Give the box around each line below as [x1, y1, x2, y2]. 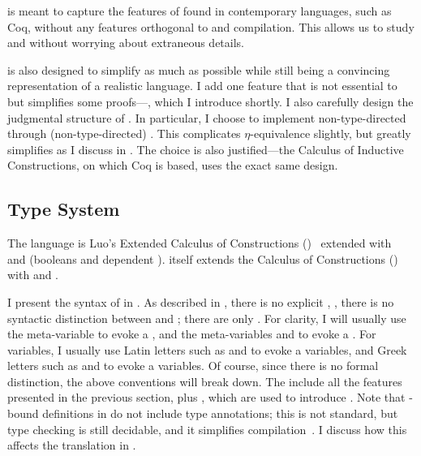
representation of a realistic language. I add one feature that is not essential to [7, 77, 397, 94]
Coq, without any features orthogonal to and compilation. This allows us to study [7, 18, 415, 35]
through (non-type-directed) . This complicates [7, 125, 241, 142]
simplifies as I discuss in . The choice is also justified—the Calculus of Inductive [7, 140, 404, 157]
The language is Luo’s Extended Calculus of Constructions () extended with [7, 234, 392, 252]
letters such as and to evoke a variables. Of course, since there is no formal [7, 357, 379, 374]
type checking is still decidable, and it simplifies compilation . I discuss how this [7, 420, 407, 437]
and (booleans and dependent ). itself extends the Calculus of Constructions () [7, 250, 398, 267]
